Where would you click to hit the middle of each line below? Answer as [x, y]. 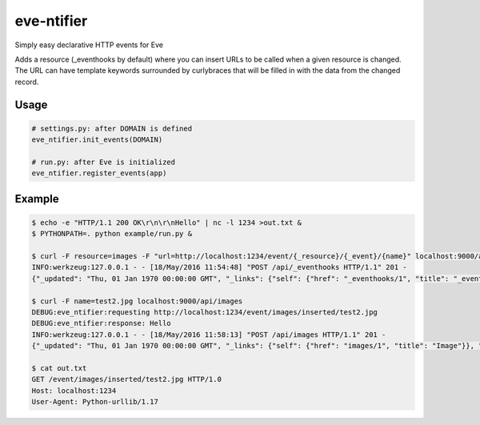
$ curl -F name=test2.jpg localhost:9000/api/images [137, 301]
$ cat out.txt [59, 368]
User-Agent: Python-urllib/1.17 [95, 402]
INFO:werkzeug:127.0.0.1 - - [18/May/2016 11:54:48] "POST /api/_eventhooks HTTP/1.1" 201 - [219, 267]
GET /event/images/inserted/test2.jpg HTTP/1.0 [126, 379]
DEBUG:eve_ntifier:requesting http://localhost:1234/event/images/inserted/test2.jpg [204, 312]
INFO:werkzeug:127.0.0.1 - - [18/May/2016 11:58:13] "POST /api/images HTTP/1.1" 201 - [209, 335]
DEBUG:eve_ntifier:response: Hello [101, 323]
